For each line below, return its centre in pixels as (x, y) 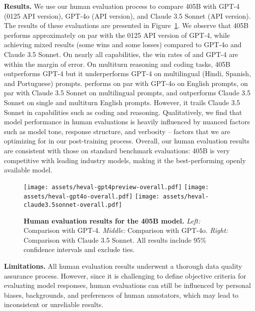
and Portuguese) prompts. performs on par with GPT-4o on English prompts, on (126, 83)
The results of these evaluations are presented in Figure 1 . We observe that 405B (126, 25)
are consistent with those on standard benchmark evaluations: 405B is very (117, 150)
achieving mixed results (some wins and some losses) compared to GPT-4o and (123, 44)
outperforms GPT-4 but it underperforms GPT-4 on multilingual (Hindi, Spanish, (127, 73)
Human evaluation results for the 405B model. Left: (112, 220)
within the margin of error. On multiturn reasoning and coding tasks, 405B (117, 64)
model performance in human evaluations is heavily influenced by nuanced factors (127, 122)
